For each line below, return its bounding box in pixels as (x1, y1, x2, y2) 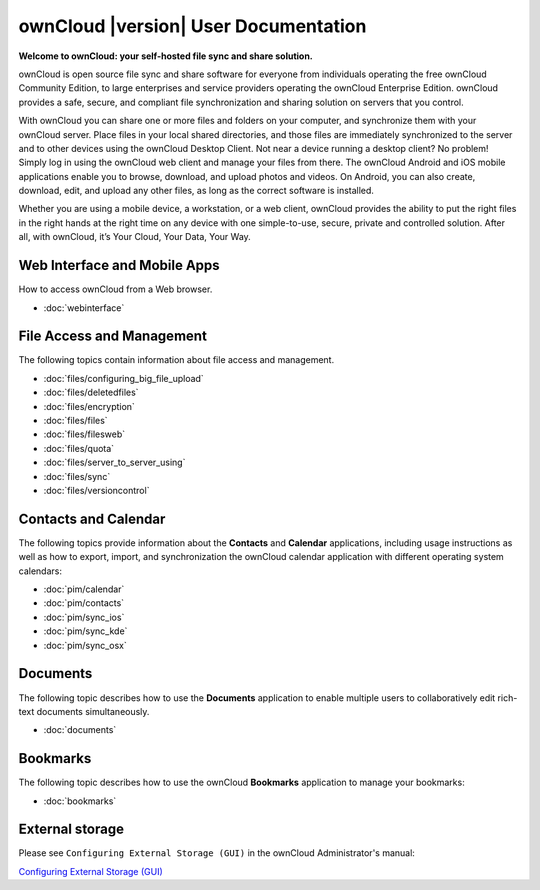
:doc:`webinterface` (43, 301, 125, 314)
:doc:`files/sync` (43, 470, 111, 482)
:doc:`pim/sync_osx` (43, 639, 127, 651)
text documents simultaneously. (18, 705, 150, 717)
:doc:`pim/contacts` (43, 597, 125, 609)
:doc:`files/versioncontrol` (43, 484, 150, 496)
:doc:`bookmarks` (43, 795, 117, 807)
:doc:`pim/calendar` (43, 583, 125, 595)
